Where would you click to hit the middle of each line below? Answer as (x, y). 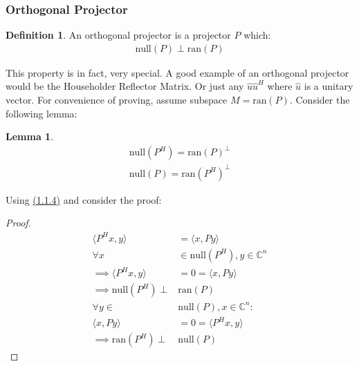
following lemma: (42, 113)
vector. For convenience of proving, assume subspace (117, 100)
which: (257, 35)
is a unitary (329, 86)
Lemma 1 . (30, 136)
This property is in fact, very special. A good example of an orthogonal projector (177, 72)
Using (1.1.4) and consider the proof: (84, 199)
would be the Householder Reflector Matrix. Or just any (125, 86)
